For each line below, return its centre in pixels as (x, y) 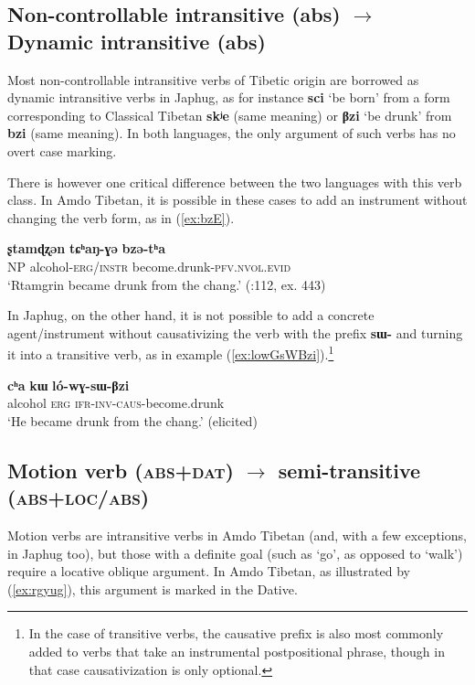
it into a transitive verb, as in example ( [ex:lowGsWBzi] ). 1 (171, 353)
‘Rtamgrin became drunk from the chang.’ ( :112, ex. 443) (167, 284)
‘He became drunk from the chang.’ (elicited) (132, 420)
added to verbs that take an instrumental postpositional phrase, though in (237, 651)
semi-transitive (349, 470)
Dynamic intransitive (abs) (137, 41)
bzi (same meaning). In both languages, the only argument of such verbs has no (232, 133)
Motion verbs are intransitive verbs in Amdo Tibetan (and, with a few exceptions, (237, 535)
